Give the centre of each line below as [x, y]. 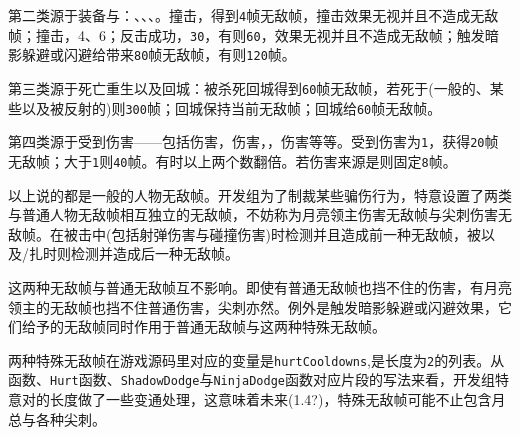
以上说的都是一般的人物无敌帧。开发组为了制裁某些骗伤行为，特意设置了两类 [260, 194]
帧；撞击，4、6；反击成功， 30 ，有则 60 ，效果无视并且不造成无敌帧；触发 [246, 34]
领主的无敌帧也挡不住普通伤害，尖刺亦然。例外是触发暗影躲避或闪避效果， [253, 306]
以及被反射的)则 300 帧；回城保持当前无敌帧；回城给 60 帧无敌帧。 [231, 107]
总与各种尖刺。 [57, 418]
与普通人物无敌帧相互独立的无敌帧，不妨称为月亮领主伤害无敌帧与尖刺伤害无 [260, 214]
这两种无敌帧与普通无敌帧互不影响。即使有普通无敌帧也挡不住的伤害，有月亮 [260, 286]
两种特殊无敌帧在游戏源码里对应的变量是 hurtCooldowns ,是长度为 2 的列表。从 [256, 359]
